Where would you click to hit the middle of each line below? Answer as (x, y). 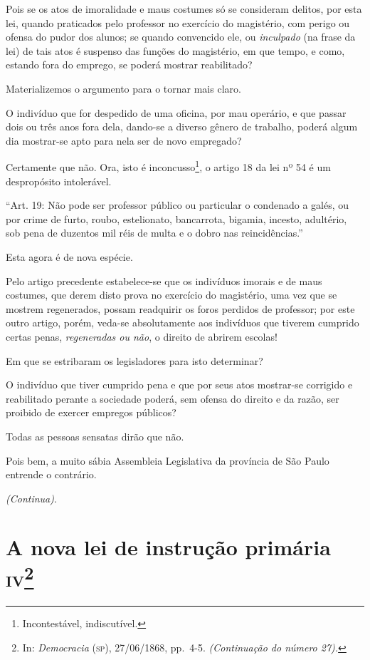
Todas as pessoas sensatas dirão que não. (95, 436)
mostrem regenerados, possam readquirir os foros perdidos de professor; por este (180, 308)
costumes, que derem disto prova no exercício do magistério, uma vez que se (171, 295)
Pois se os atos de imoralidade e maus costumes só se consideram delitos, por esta (184, 9)
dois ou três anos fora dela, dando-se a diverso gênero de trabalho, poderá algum (182, 127)
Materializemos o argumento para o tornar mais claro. (123, 88)
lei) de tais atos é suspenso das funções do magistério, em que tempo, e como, (175, 50)
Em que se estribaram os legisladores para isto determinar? (134, 360)
